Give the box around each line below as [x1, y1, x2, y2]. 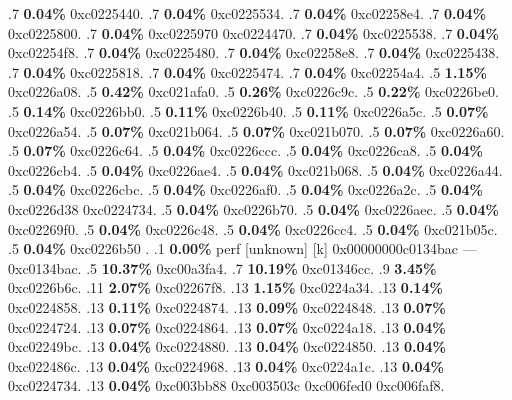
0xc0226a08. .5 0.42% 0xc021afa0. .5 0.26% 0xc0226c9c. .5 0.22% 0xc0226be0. [8, 81, 499, 102]
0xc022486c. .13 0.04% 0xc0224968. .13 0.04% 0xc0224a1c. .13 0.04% [8, 355, 445, 376]
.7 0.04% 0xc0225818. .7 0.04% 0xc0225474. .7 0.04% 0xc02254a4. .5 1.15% [8, 61, 487, 82]
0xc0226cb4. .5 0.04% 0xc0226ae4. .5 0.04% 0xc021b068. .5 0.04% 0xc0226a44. [8, 159, 503, 180]
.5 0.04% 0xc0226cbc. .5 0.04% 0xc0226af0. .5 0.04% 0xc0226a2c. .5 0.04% [8, 179, 483, 200]
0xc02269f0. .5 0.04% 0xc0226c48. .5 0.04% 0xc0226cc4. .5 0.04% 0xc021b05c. [8, 218, 498, 239]
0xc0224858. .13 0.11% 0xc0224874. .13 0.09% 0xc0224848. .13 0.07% [8, 296, 446, 317]
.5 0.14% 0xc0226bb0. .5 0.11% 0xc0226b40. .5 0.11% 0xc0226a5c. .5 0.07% [8, 100, 489, 121]
